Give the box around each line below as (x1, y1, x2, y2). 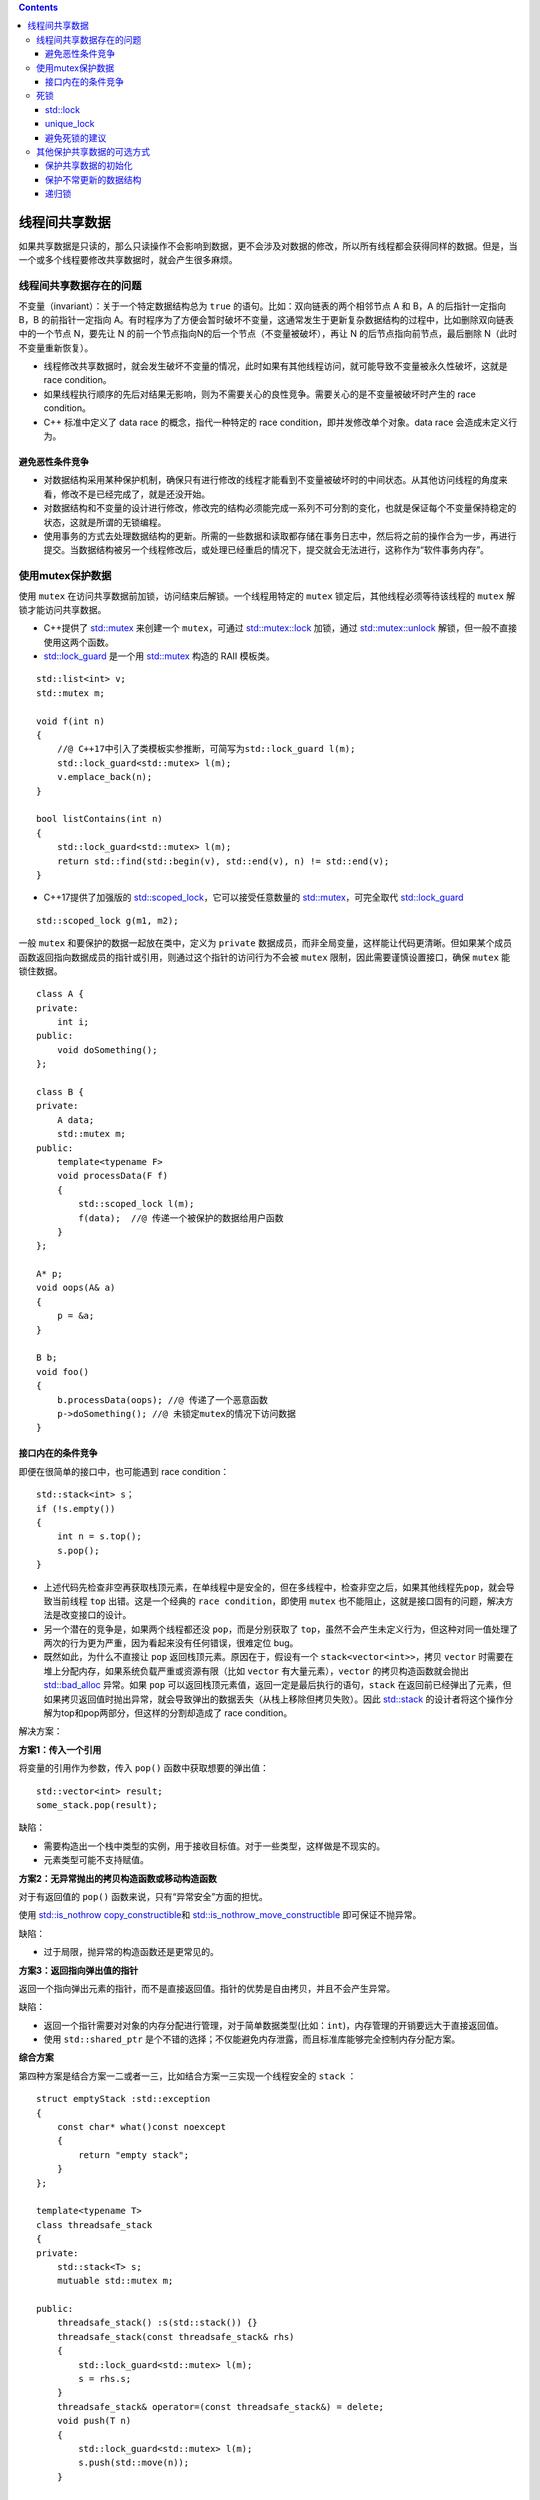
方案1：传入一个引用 (18, 1743, 102, 1755)
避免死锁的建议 (45, 131, 107, 144)
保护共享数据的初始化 (45, 160, 133, 172)
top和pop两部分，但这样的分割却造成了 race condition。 (60, 1707, 293, 1719)
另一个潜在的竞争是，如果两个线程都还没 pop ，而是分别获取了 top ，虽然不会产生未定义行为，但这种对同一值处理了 (43, 1623, 519, 1635)
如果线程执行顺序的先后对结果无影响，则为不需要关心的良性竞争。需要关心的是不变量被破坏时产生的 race (43, 388, 477, 400)
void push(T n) (56, 2415, 132, 2427)
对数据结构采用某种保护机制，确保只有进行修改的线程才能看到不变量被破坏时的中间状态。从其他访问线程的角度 (43, 474, 499, 486)
